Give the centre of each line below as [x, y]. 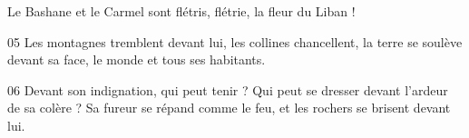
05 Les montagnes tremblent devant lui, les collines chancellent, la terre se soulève [235, 41]
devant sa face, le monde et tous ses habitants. [137, 59]
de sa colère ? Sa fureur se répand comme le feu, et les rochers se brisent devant [229, 108]
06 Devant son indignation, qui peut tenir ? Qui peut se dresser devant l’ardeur [228, 89]
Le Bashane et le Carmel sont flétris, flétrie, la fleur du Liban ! [181, 11]
